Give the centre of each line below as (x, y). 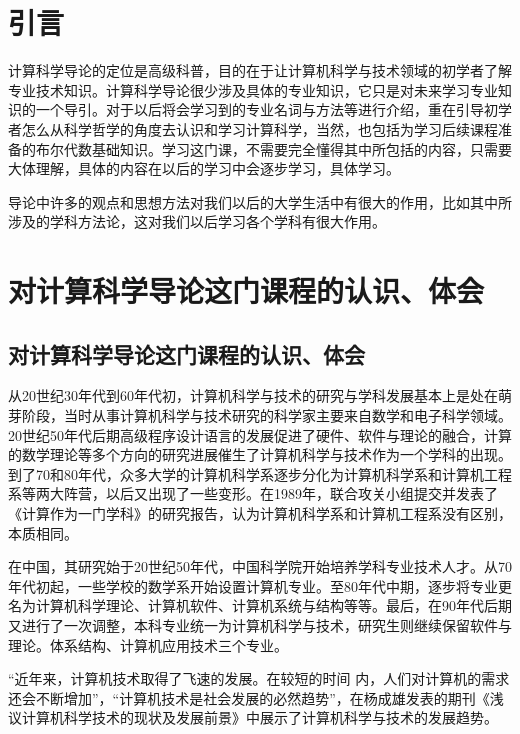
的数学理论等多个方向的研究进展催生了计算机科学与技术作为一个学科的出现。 (260, 454)
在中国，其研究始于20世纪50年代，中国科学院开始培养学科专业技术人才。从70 (260, 566)
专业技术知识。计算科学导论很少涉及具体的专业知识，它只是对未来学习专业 (253, 89)
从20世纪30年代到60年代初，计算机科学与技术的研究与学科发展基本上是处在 (253, 395)
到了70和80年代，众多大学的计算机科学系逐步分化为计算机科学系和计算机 (246, 473)
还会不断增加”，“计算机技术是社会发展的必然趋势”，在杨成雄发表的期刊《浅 (256, 697)
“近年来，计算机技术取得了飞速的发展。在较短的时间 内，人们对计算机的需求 (259, 678)
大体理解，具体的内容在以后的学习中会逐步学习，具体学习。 (204, 168)
